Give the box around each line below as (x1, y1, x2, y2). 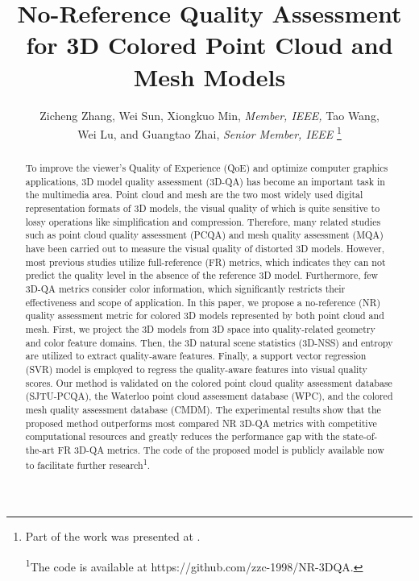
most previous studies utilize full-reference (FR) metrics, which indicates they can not (25, 255, 386, 268)
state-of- (342, 430, 378, 443)
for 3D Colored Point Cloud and (26, 28, 393, 61)
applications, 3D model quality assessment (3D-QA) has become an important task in (25, 174, 385, 188)
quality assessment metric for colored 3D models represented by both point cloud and (25, 309, 384, 322)
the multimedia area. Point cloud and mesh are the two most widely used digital (25, 188, 363, 201)
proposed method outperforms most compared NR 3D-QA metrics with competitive (25, 416, 377, 430)
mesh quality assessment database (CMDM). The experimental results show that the (25, 402, 381, 416)
